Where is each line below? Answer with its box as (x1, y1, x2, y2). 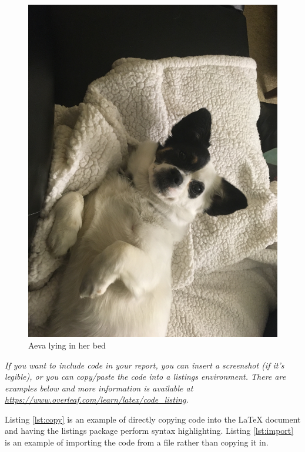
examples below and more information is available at (5, 381, 193, 394)
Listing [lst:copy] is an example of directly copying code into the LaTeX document (5, 413, 301, 425)
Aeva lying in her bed (28, 339, 106, 351)
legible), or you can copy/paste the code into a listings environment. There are (5, 370, 286, 383)
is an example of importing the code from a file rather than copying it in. (5, 436, 269, 448)
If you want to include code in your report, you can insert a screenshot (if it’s (5, 359, 284, 371)
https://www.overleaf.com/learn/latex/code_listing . (5, 393, 189, 406)
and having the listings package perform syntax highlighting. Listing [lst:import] (5, 424, 294, 437)
